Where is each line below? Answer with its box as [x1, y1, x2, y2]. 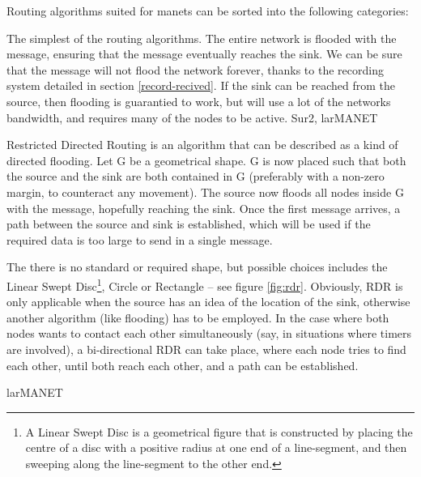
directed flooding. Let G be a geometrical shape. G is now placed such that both [6, 151, 406, 168]
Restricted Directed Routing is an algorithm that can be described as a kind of [6, 136, 398, 153]
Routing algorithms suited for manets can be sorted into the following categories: [6, 2, 409, 19]
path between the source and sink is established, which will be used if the [6, 215, 371, 232]
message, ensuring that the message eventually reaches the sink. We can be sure [6, 45, 402, 62]
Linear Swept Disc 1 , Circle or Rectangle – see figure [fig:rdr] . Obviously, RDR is [6, 275, 403, 294]
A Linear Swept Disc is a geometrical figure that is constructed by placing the [25, 423, 413, 440]
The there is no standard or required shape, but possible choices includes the [6, 258, 388, 275]
